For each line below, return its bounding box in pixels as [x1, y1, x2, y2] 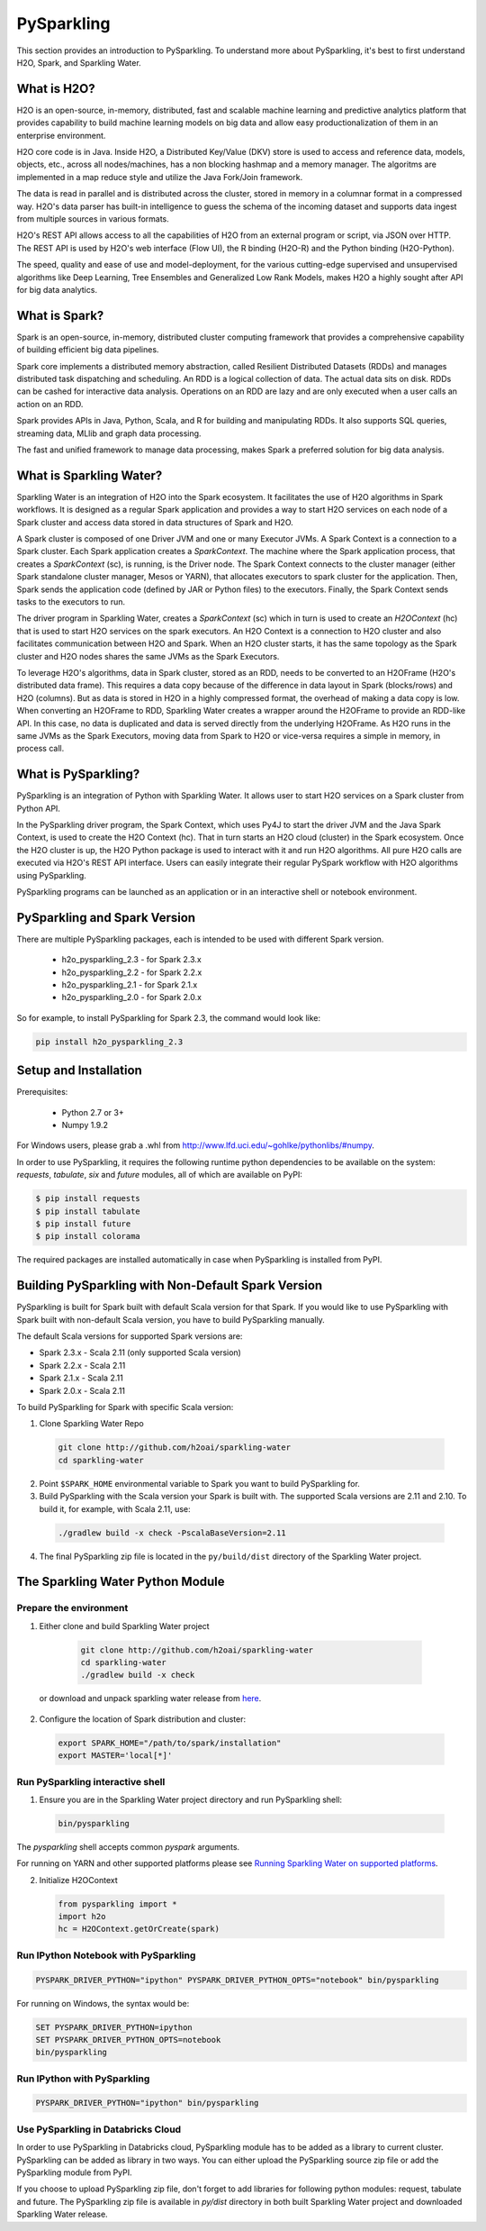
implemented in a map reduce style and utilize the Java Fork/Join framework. [16, 171, 303, 182]
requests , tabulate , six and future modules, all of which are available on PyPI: [16, 1170, 303, 1180]
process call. [16, 743, 65, 754]
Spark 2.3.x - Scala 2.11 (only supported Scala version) [39, 1347, 242, 1358]
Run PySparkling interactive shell [16, 1775, 166, 1788]
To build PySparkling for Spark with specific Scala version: [16, 1402, 234, 1412]
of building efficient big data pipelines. [16, 344, 159, 355]
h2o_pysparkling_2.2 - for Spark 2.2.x [61, 967, 202, 978]
